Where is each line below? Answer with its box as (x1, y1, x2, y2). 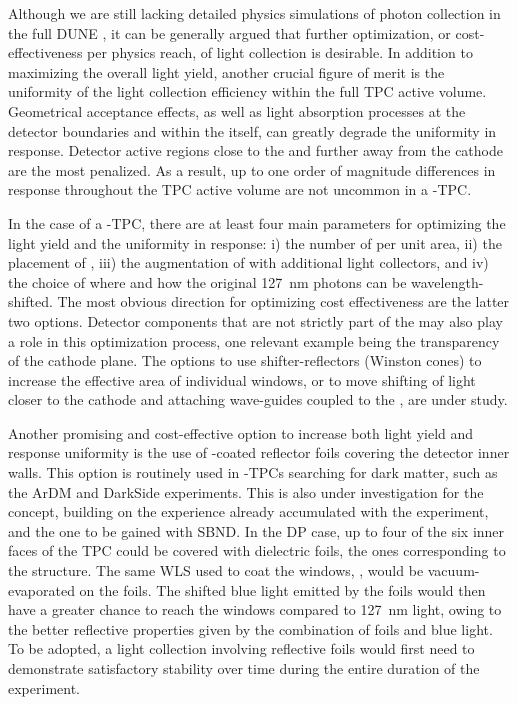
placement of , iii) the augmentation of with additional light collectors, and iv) (8, 252, 489, 273)
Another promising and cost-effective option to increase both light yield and (8, 422, 474, 443)
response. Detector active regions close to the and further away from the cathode (8, 140, 503, 161)
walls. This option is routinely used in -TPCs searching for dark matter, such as (8, 462, 498, 483)
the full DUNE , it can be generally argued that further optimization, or (8, 22, 451, 43)
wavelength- (411, 271, 484, 292)
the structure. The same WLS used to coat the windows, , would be (8, 560, 424, 581)
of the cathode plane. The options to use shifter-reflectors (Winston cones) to (8, 350, 482, 371)
